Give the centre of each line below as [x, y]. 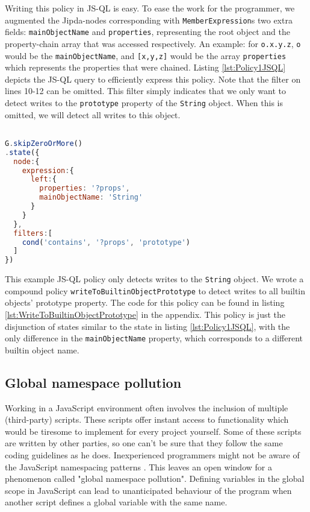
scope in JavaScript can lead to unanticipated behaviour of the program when [148, 490]
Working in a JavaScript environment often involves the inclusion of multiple [147, 407]
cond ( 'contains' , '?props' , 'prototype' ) [106, 242]
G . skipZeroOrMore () [44, 143]
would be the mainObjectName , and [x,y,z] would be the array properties [146, 55]
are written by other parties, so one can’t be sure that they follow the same [144, 443]
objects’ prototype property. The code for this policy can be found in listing [145, 302]
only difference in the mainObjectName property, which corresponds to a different [154, 338]
